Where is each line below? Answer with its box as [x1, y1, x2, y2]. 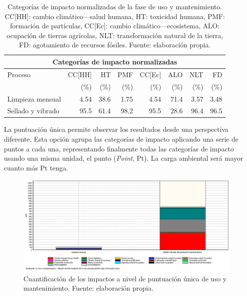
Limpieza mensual [7, 93, 61, 104]
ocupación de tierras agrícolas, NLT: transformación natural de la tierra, [6, 30, 223, 40]
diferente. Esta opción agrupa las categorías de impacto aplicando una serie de [4, 134, 239, 144]
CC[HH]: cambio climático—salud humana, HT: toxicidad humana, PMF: [4, 11, 225, 21]
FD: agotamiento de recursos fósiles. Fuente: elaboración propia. [19, 40, 211, 50]
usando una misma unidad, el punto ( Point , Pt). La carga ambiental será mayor [4, 153, 244, 163]
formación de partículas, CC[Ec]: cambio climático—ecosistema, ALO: [10, 21, 220, 31]
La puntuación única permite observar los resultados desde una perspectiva [4, 124, 228, 134]
